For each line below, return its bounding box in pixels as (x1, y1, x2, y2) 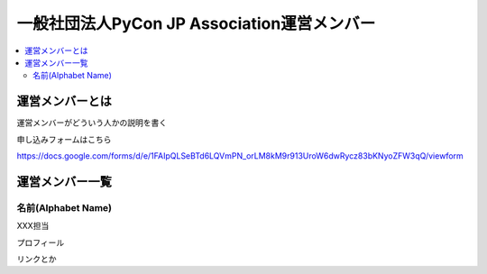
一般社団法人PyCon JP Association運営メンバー (16, 14, 376, 33)
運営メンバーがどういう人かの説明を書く (16, 117, 167, 128)
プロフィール (16, 237, 65, 248)
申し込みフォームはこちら (16, 133, 112, 144)
